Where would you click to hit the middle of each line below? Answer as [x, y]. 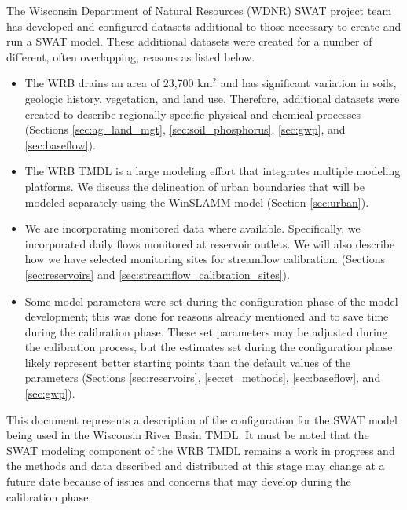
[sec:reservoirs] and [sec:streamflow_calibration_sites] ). [157, 274]
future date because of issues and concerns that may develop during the [179, 481]
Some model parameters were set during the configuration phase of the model [211, 301]
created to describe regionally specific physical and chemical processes [192, 114]
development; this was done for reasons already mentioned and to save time [207, 316]
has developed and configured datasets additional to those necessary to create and [204, 26]
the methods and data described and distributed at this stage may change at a [196, 466]
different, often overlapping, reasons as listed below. [131, 56]
